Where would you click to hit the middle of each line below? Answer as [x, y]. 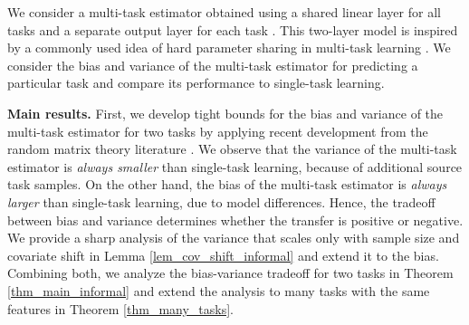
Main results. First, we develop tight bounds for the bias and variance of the [225, 113]
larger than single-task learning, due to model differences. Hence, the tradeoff [221, 201]
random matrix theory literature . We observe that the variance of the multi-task [232, 149]
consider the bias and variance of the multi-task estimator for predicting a [213, 65]
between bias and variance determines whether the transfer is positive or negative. [235, 220]
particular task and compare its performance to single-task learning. [196, 83]
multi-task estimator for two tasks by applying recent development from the [218, 131]
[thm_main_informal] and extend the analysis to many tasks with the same [219, 290]
